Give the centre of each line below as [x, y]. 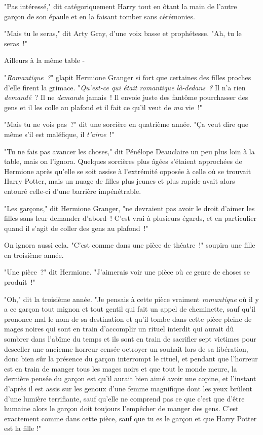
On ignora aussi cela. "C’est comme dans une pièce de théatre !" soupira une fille [130, 245]
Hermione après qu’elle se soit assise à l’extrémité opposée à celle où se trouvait [128, 171]
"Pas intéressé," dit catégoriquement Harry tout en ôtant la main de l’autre [121, 6]
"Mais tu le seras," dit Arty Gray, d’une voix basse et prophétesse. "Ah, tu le [123, 33]
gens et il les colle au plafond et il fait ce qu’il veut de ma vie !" [103, 107]
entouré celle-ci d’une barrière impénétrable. [73, 191]
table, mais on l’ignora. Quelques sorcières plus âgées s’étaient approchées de [123, 161]
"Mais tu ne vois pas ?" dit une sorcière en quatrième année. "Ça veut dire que [126, 124]
